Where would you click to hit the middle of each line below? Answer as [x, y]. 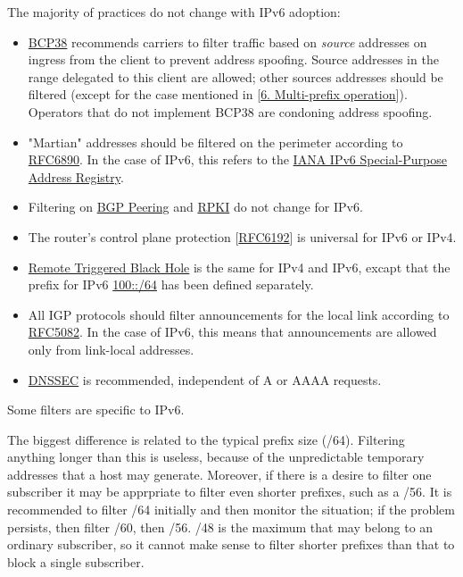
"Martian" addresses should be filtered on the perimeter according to [215, 142]
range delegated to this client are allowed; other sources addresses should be [236, 76]
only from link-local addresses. [111, 349]
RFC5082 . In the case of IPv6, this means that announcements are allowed [232, 332]
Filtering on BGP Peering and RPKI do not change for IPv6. [195, 207]
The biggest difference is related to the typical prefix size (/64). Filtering [206, 439]
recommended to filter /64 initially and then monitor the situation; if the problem [231, 510]
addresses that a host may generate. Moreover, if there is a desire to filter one [219, 474]
